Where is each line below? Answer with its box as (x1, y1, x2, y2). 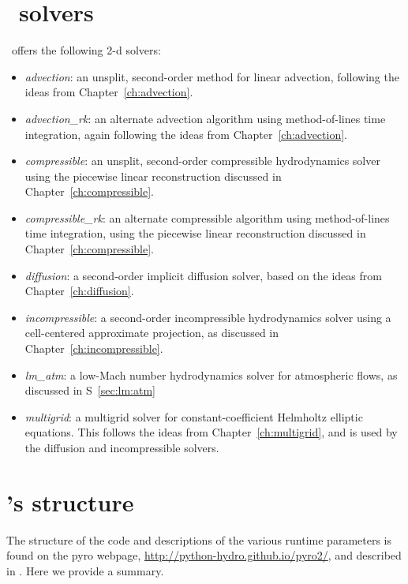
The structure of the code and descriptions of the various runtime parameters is (6, 531, 391, 548)
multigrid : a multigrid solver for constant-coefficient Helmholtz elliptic (24, 408, 363, 425)
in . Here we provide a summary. (6, 562, 164, 578)
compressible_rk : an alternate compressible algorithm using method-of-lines (24, 209, 390, 226)
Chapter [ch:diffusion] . (24, 283, 134, 299)
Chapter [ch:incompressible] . (24, 340, 163, 357)
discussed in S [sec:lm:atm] (24, 382, 155, 399)
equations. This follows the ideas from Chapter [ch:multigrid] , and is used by (24, 424, 398, 440)
